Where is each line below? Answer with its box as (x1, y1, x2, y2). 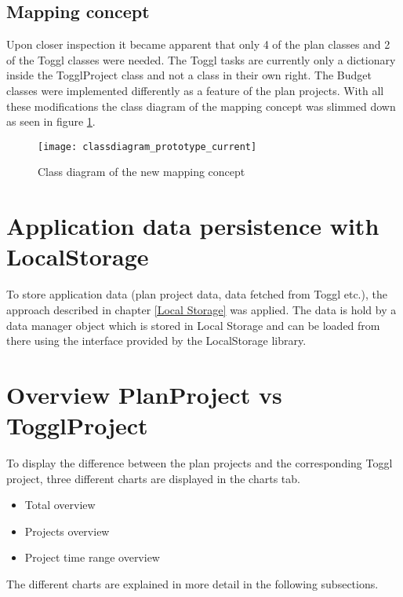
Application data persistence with (6, 210, 379, 242)
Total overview (24, 496, 96, 513)
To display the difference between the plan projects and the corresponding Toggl (6, 455, 393, 471)
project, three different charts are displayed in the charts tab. (6, 470, 300, 486)
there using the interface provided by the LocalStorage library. (6, 332, 307, 349)
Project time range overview (24, 549, 160, 566)
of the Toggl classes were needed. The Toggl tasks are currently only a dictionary (6, 51, 396, 68)
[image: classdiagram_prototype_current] (38, 141, 257, 152)
